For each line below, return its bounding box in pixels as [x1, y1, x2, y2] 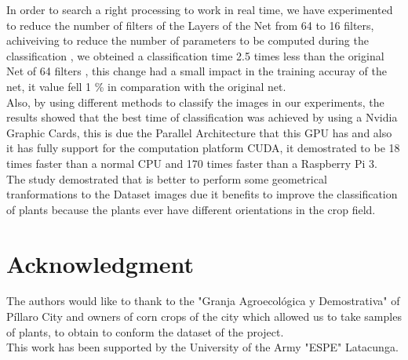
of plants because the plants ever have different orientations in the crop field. [6, 201, 376, 217]
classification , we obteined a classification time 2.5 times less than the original [6, 47, 384, 64]
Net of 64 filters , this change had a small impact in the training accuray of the [6, 63, 387, 79]
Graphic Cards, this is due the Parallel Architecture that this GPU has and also [6, 124, 392, 140]
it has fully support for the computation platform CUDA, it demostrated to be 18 [6, 140, 400, 156]
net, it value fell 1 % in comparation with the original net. [6, 78, 286, 94]
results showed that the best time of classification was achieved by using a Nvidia [6, 109, 398, 125]
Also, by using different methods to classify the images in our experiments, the [6, 93, 384, 110]
